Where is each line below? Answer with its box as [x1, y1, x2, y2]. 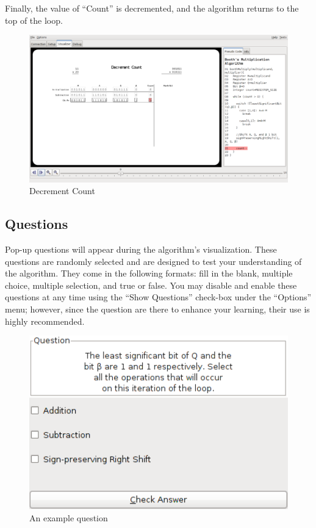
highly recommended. [5, 314, 85, 327]
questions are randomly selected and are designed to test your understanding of [5, 255, 302, 267]
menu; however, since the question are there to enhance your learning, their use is [5, 302, 310, 315]
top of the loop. [5, 13, 63, 26]
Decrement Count [29, 184, 95, 197]
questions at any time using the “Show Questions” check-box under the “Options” [5, 291, 312, 303]
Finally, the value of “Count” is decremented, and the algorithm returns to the [5, 2, 299, 14]
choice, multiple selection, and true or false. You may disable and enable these [5, 278, 297, 291]
